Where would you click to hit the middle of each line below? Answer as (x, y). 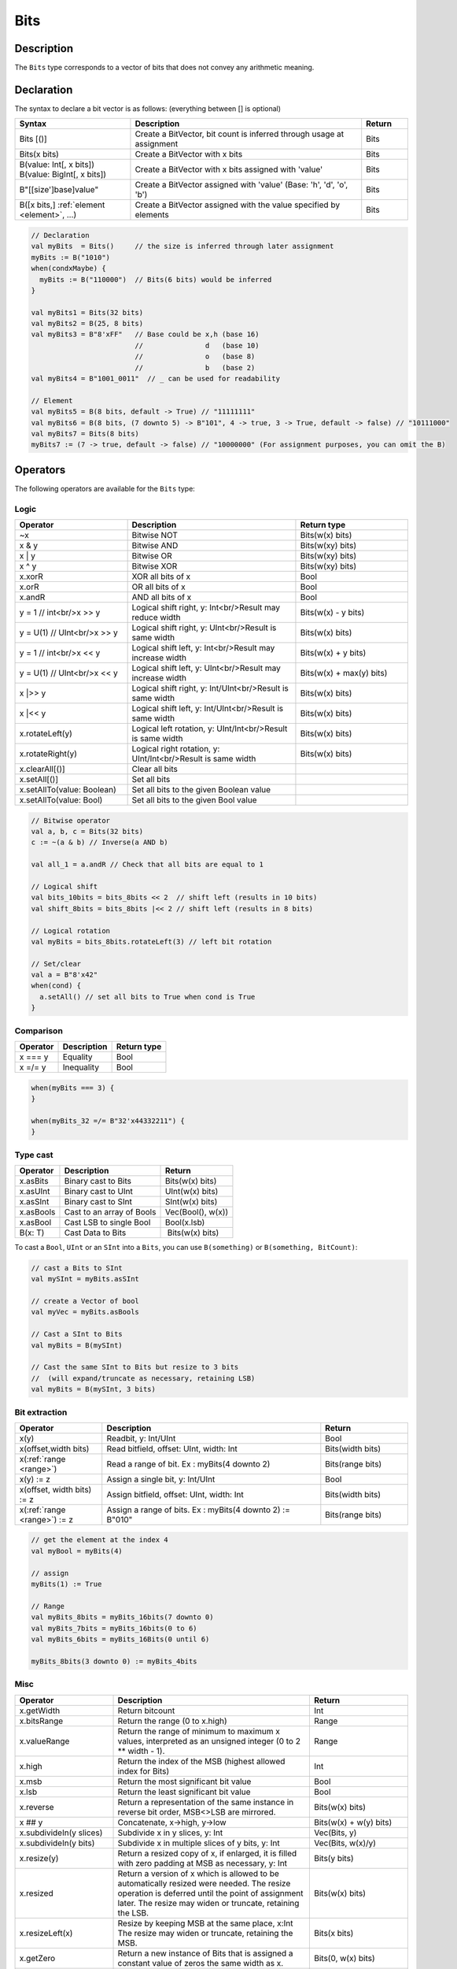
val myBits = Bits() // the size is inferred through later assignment (182, 247)
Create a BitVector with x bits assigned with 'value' (229, 169)
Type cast (34, 1155)
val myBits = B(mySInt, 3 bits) (94, 1389)
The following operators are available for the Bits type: (105, 488)
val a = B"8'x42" (64, 975)
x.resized (37, 1893)
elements (152, 215)
